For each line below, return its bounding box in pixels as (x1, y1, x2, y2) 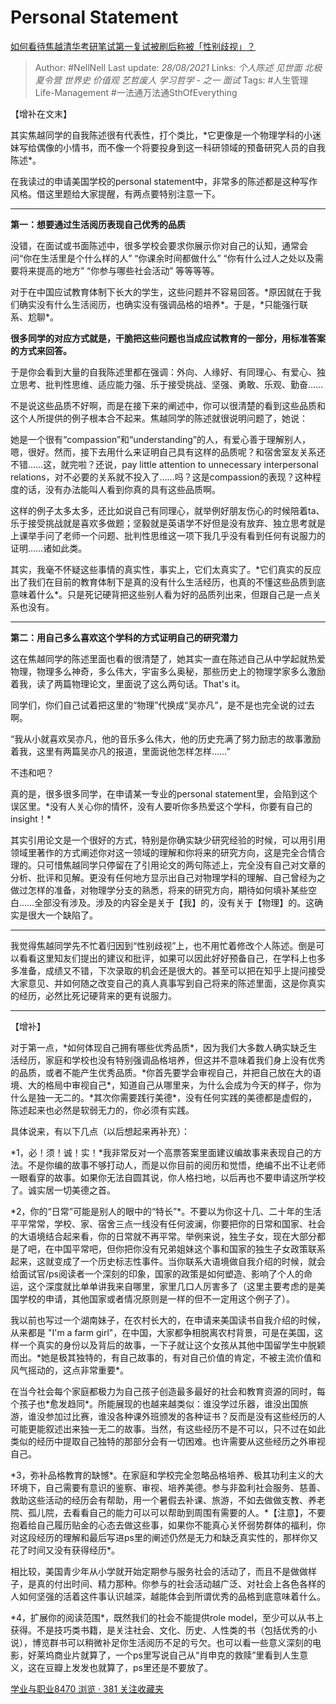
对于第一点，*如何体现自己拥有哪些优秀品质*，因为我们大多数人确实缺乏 (10, 1041, 309, 1053)
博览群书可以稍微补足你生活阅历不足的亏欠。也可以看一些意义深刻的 (31, 1636, 313, 1648)
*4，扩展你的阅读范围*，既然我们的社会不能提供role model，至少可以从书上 (10, 1611, 324, 1623)
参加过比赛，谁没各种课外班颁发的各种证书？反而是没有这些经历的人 (44, 1410, 326, 1422)
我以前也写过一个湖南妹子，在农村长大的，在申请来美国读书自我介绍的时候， (10, 1314, 326, 1326)
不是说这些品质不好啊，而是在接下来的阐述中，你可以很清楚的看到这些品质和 (10, 399, 326, 411)
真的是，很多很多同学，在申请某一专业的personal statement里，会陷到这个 (10, 787, 318, 800)
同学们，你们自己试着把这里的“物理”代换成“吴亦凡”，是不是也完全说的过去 (10, 699, 315, 711)
